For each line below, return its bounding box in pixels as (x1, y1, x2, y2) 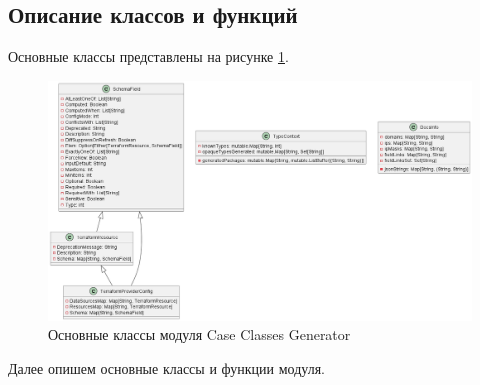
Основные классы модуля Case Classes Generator (48, 324, 351, 345)
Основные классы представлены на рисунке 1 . (8, 46, 289, 67)
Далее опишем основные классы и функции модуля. (8, 357, 325, 378)
